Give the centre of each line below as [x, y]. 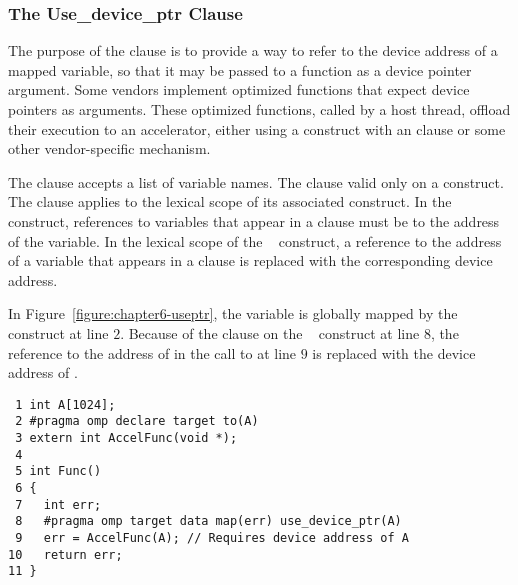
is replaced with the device [394, 352]
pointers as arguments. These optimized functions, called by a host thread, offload [259, 109]
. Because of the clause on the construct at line [270, 332]
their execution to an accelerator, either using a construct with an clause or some [257, 128]
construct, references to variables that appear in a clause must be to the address [254, 220]
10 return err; [65, 554]
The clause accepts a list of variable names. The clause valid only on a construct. [256, 181]
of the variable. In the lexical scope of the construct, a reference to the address [255, 240]
